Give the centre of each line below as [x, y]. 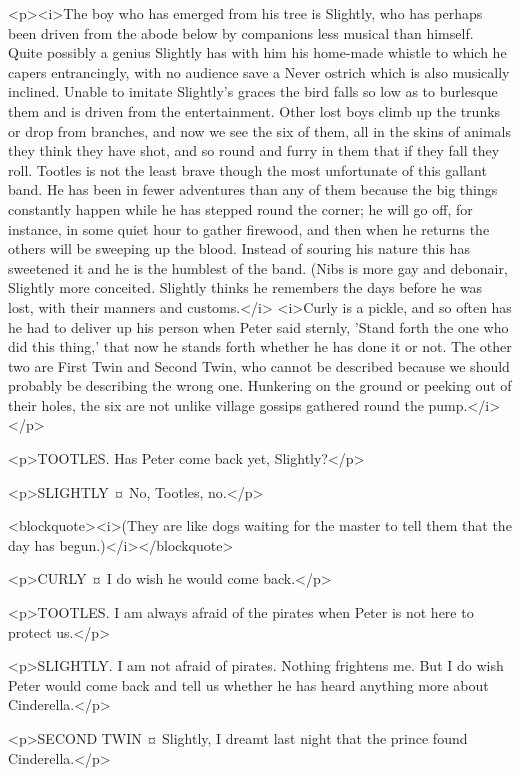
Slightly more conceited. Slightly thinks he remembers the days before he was [245, 287]
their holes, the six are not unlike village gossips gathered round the [216, 404]
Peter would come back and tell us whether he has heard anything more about [248, 684]
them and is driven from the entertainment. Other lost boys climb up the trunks [254, 110]
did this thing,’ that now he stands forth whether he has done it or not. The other [260, 346]
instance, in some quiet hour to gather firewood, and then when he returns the [249, 228]
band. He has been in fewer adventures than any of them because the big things [253, 189]
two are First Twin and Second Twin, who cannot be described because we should [259, 365]
